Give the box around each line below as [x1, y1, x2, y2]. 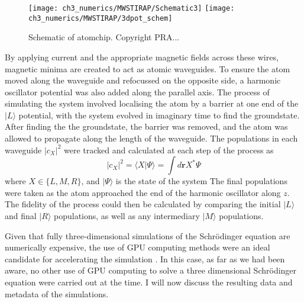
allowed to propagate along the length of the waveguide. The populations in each [5, 132, 298, 144]
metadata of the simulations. [5, 287, 109, 300]
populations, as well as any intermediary [54, 210, 200, 222]
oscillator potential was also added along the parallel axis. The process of [5, 85, 270, 98]
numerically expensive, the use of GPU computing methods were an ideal [5, 241, 270, 253]
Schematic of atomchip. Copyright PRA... [28, 31, 180, 43]
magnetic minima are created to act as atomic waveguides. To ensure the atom [5, 62, 290, 75]
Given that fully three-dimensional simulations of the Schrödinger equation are [5, 229, 290, 242]
